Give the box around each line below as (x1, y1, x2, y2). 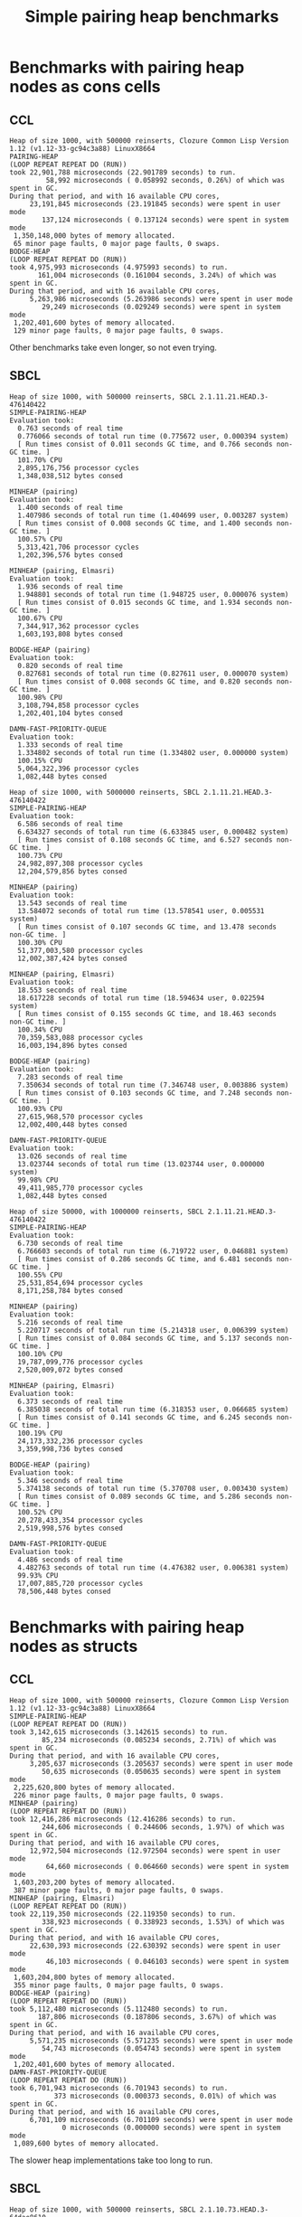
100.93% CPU (17, 1104, 63, 1113)
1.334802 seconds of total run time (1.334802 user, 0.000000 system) (17, 748, 289, 757)
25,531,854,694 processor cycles (17, 1278, 144, 1288)
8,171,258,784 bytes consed (17, 1286, 124, 1295)
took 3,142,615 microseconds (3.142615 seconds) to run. (9, 1727, 229, 1737)
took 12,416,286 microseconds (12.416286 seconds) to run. (9, 1815, 237, 1824)
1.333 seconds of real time (17, 740, 124, 750)
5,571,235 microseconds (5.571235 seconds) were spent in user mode (29, 2036, 294, 2045)
